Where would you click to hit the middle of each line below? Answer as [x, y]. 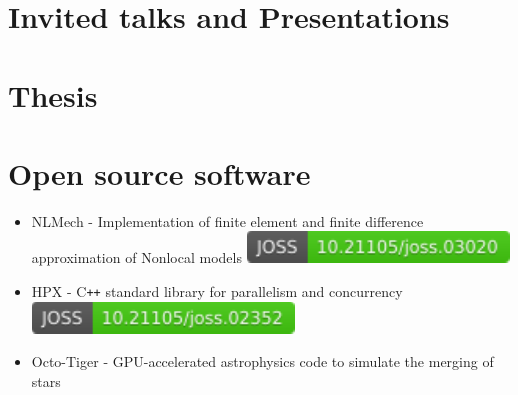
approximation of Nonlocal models [136, 257]
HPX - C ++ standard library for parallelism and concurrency [217, 291]
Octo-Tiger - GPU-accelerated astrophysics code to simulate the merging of [262, 361]
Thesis [53, 94]
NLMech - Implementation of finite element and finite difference [227, 220]
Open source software [159, 172]
